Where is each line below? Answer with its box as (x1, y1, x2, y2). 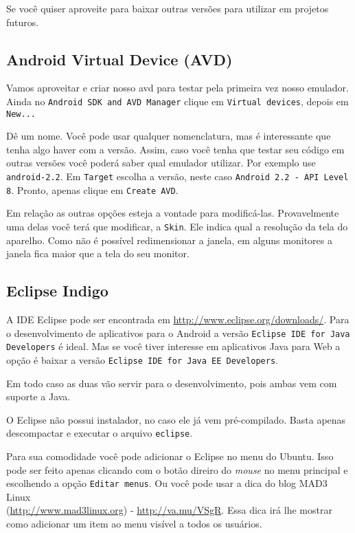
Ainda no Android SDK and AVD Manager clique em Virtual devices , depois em (6, 94, 349, 108)
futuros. (6, 14, 39, 29)
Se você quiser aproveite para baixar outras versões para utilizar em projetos (6, 1, 329, 15)
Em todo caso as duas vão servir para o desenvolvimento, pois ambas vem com (6, 376, 337, 390)
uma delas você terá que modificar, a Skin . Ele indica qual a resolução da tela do (6, 219, 348, 233)
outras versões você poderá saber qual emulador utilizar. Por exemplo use (6, 155, 316, 170)
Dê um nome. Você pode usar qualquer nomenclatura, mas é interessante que (6, 129, 331, 143)
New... (6, 109, 36, 119)
